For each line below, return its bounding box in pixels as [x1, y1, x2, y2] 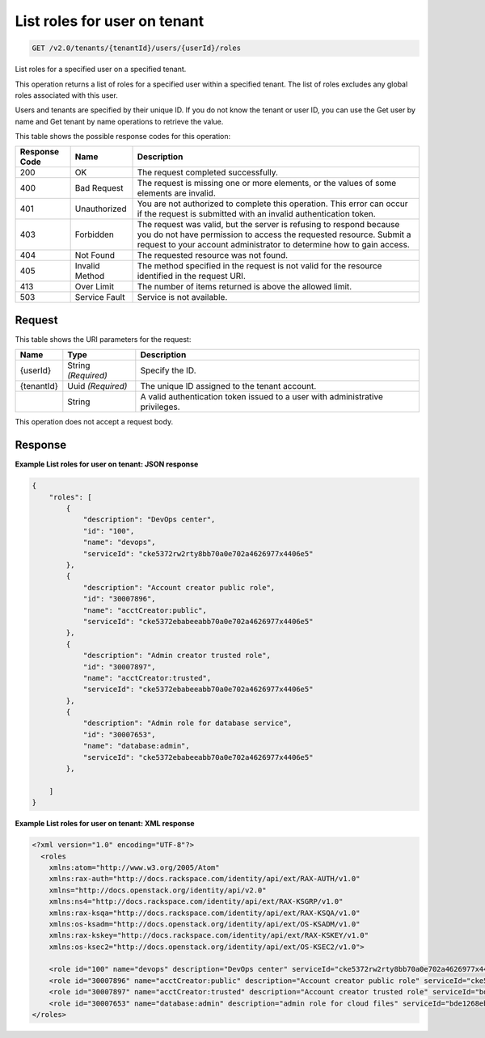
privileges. [140, 401, 181, 412]
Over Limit [74, 281, 115, 293]
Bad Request [74, 183, 124, 194]
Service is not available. [137, 292, 228, 303]
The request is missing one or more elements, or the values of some [137, 178, 397, 189]
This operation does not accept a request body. [15, 417, 174, 427]
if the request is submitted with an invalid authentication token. [137, 209, 376, 220]
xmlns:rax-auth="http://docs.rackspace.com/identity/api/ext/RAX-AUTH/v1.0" [48, 874, 361, 884]
